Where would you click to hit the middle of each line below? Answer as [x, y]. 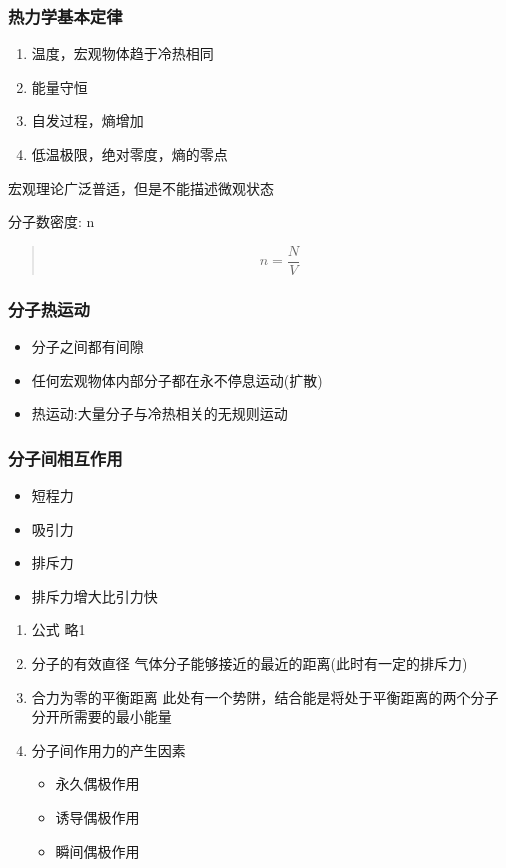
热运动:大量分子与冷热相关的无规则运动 [159, 413]
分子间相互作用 [65, 457]
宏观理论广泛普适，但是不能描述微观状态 [141, 187]
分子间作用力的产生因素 [108, 749]
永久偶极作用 [97, 783]
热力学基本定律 [65, 15]
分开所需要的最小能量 [101, 716]
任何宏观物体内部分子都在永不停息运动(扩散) [177, 379]
